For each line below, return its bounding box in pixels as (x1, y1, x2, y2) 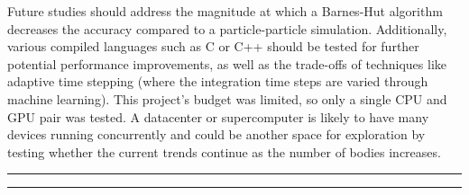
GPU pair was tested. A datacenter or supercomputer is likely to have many (7, 107, 429, 126)
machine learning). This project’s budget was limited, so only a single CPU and (7, 89, 447, 108)
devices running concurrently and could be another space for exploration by (7, 125, 426, 144)
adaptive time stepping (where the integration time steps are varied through (7, 72, 428, 91)
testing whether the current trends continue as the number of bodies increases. (7, 142, 441, 161)
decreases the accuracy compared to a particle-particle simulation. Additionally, (7, 19, 447, 38)
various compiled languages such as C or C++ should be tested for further (7, 37, 419, 56)
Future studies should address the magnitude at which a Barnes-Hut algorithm (7, 2, 443, 20)
